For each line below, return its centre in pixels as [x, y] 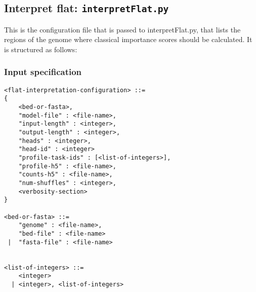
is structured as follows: [41, 49]
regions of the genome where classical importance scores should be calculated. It [128, 39]
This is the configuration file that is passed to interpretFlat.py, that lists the [122, 29]
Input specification [43, 72]
